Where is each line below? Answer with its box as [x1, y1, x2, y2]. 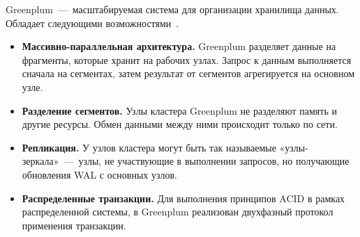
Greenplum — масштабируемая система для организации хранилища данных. [6, 2, 339, 16]
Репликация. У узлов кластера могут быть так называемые [22, 140, 276, 154]
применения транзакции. [22, 218, 126, 232]
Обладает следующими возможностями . [6, 15, 179, 30]
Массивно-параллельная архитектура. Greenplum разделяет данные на [22, 39, 336, 54]
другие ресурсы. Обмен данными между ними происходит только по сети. [22, 117, 338, 131]
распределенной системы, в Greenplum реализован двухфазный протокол [22, 204, 333, 219]
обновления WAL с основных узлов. [22, 167, 177, 181]
